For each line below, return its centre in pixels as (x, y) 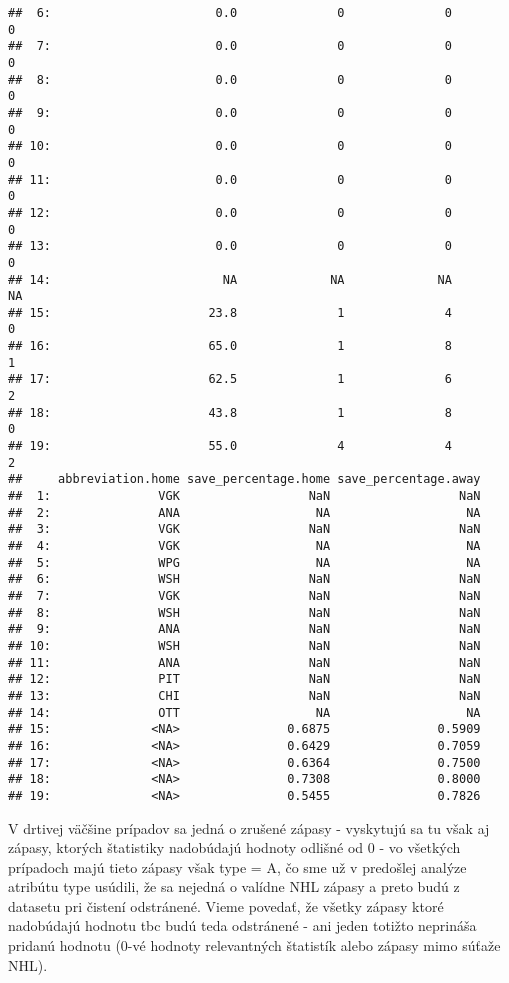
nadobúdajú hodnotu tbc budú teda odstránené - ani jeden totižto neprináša (242, 925)
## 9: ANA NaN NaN (244, 629)
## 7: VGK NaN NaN (244, 595)
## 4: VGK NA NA (244, 546)
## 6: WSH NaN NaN (244, 579)
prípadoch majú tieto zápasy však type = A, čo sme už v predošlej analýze (237, 866)
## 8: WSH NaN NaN (244, 612)
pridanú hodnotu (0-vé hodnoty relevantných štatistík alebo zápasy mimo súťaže (254, 945)
